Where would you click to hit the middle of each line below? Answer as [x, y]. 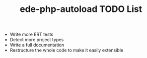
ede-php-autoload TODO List [81, 9]
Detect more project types [37, 40]
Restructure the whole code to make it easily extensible [66, 50]
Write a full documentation [37, 45]
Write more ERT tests [32, 34]
